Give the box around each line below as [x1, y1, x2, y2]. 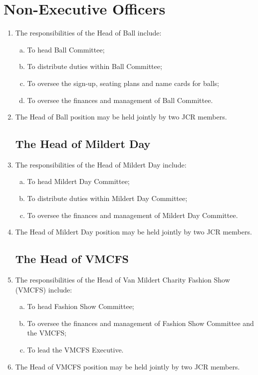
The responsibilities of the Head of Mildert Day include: [15, 159, 187, 169]
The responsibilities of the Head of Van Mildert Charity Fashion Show [15, 274, 230, 285]
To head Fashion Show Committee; [27, 301, 134, 311]
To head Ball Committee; [27, 44, 105, 54]
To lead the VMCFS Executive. [27, 344, 124, 355]
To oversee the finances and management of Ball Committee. [27, 94, 213, 105]
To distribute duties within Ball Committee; [27, 61, 162, 71]
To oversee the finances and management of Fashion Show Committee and [27, 317, 254, 328]
